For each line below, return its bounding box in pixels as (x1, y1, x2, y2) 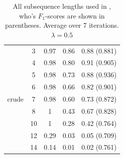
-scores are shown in (45, 10, 105, 20)
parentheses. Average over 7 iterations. (5, 20, 119, 30)
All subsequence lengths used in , (13, 1, 111, 11)
